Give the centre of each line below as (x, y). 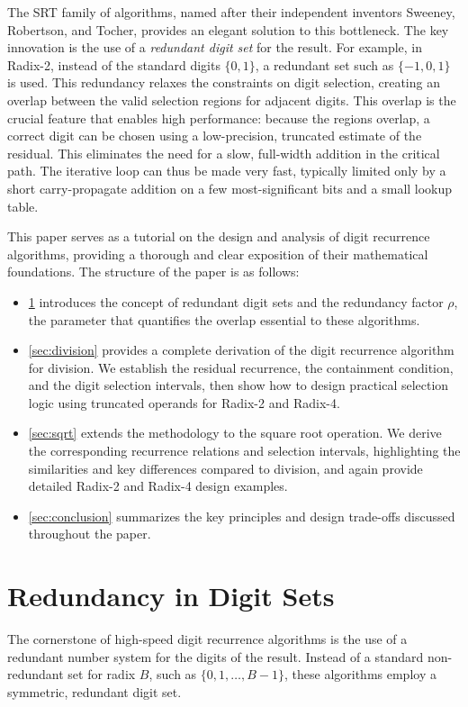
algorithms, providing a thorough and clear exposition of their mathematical (218, 254)
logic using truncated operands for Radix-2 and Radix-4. (184, 402)
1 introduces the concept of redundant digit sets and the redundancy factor (236, 301)
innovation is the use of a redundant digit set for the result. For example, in (215, 47)
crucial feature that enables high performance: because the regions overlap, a (219, 118)
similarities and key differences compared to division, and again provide (225, 468)
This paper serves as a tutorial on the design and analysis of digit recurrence (219, 236)
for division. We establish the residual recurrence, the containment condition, (241, 367)
